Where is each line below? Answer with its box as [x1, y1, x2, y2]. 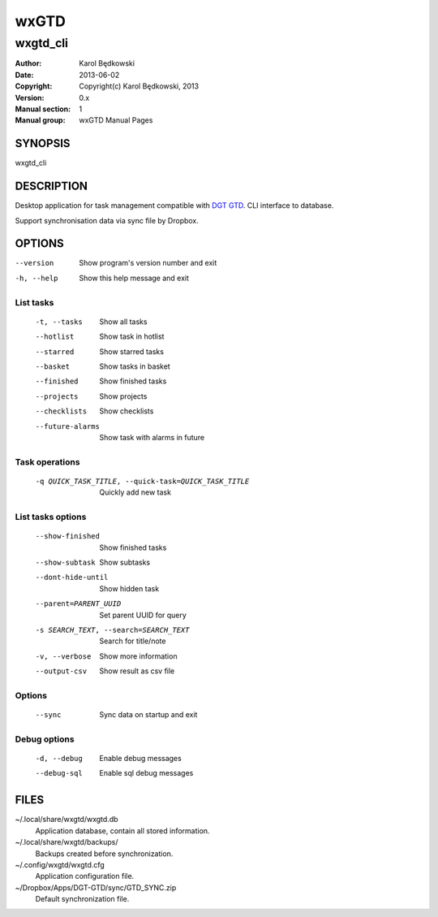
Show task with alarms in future [99, 432, 205, 442]
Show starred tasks [99, 346, 164, 357]
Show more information [99, 651, 178, 661]
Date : [15, 70, 34, 80]
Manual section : [15, 104, 71, 114]
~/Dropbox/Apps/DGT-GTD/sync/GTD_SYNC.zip [15, 882, 177, 893]
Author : [15, 58, 42, 68]
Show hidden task [99, 583, 160, 593]
